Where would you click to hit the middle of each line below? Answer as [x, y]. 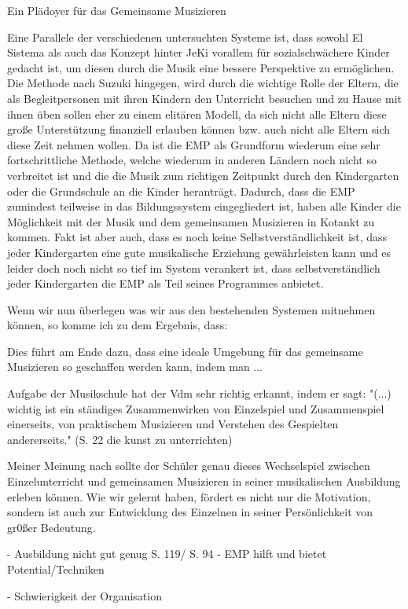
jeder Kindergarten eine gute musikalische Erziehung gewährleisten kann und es [199, 252]
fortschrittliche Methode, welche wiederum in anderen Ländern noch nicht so [192, 160]
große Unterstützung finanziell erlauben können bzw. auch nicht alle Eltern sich [199, 129]
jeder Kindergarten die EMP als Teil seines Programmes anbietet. [165, 283]
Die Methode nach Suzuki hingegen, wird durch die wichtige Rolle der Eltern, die [203, 83]
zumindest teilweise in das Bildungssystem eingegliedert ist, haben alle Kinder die [204, 206]
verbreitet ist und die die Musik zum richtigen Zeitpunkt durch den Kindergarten [203, 175]
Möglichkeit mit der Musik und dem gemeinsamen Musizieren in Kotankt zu [191, 221]
